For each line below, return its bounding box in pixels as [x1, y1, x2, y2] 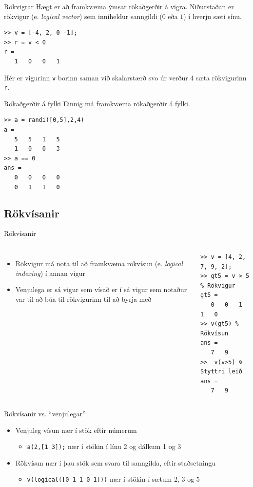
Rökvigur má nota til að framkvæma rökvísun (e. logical [15, 258, 183, 269]
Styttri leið [200, 368, 242, 375]
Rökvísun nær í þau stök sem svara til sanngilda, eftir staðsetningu [15, 457, 216, 468]
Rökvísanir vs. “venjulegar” [4, 408, 86, 418]
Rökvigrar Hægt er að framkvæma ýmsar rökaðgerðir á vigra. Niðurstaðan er [4, 1, 234, 11]
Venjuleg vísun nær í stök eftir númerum [15, 425, 137, 435]
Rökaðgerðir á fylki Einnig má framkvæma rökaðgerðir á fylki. [4, 98, 190, 108]
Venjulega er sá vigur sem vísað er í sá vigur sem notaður [15, 284, 187, 294]
